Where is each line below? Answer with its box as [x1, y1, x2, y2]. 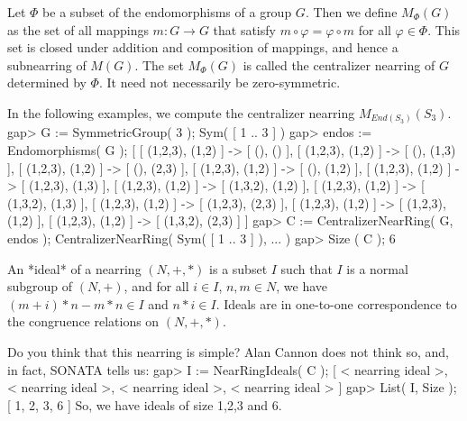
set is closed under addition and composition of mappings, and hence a [7, 38, 398, 57]
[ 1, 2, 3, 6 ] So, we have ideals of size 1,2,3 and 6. [7, 395, 282, 414]
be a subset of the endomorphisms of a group [42, 3, 292, 21]
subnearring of [7, 55, 87, 74]
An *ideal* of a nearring [7, 259, 142, 278]
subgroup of [7, 277, 73, 296]
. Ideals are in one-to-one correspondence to [215, 294, 457, 313]
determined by [7, 73, 87, 92]
